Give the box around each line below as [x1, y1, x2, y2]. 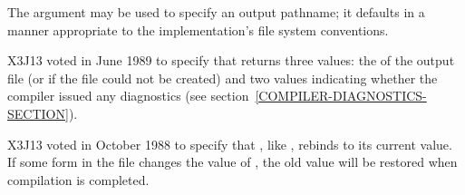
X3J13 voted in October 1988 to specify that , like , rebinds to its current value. [7, 134, 452, 153]
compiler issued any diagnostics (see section [7, 86, 249, 105]
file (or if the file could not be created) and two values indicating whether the [7, 68, 438, 87]
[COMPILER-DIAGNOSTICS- [255, 86, 427, 105]
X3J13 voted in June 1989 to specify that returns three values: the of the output [7, 51, 455, 70]
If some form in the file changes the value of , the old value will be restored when [7, 152, 458, 171]
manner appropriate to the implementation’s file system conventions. [7, 20, 389, 39]
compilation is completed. [7, 170, 150, 189]
